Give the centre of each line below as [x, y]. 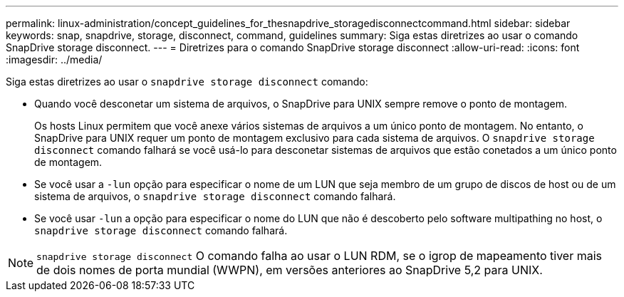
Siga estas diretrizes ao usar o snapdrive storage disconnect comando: [187, 82]
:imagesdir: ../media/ [54, 59]
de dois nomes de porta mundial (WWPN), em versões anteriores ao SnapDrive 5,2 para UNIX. [290, 270]
